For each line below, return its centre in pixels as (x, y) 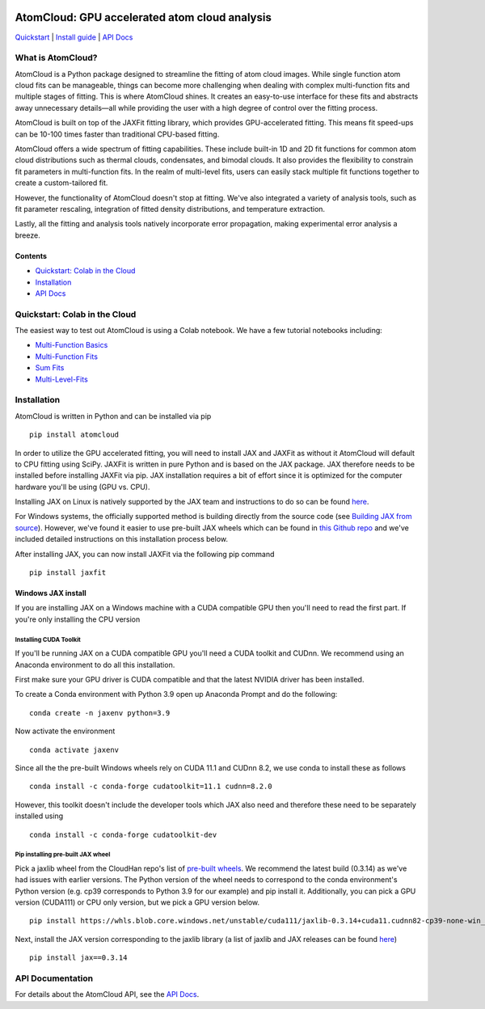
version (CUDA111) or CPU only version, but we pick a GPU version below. (137, 902)
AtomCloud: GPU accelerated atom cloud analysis (143, 17)
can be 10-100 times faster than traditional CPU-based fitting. (117, 134)
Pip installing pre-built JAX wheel (63, 855)
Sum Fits (50, 368)
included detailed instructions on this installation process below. (121, 539)
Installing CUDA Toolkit (48, 640)
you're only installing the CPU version (78, 619)
